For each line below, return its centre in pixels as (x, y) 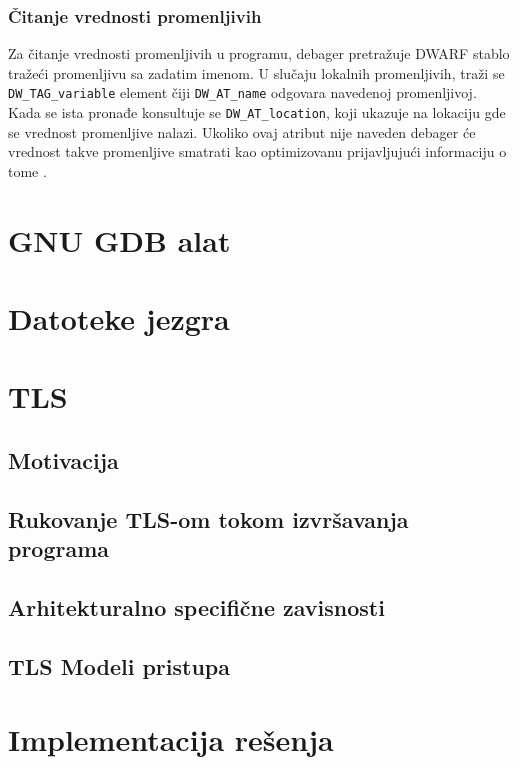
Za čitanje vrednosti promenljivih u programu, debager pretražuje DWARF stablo (259, 53)
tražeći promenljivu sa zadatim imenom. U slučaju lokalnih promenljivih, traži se (256, 72)
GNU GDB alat (119, 239)
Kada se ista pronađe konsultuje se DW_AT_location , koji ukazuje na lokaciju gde (257, 112)
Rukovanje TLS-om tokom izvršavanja (208, 518)
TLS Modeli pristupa (119, 665)
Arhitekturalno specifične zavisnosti (196, 606)
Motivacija (63, 460)
